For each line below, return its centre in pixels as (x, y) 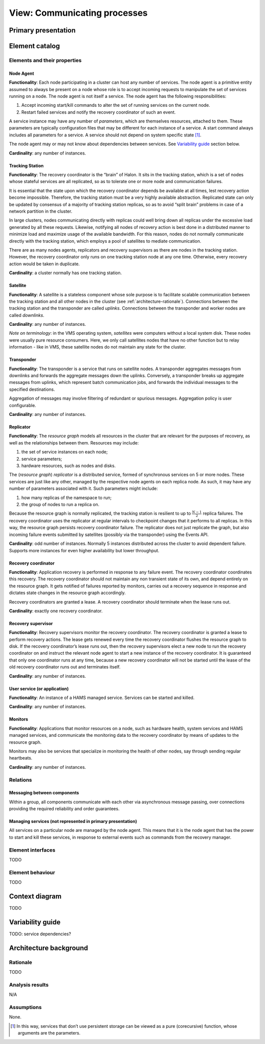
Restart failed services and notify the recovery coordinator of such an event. (99, 112)
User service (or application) (39, 689)
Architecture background (49, 948)
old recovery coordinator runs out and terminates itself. (65, 667)
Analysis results (29, 984)
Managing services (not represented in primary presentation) (73, 822)
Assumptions (25, 1008)
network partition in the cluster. (41, 211)
